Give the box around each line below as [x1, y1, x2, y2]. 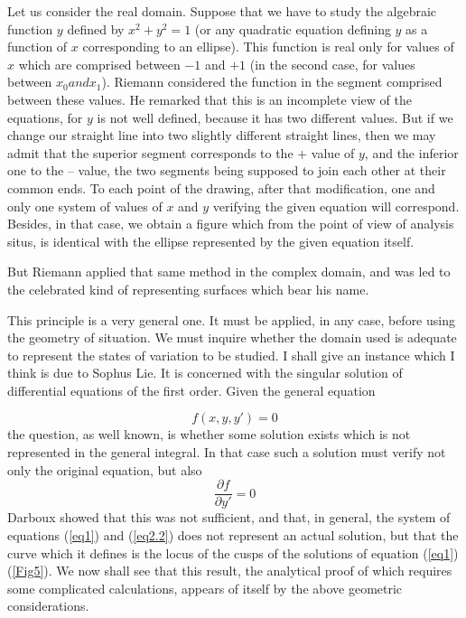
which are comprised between [18, 54, 181, 73]
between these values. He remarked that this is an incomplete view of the [7, 89, 412, 108]
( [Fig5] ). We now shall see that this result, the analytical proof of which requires [7, 561, 452, 580]
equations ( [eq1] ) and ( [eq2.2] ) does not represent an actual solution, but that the [7, 525, 459, 544]
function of [7, 37, 68, 56]
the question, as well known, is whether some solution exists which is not [7, 425, 411, 444]
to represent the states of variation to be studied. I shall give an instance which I [7, 345, 455, 364]
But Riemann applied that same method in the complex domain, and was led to [7, 262, 451, 281]
